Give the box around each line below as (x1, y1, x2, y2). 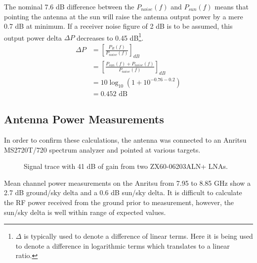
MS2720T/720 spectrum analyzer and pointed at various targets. (4, 144, 201, 155)
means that (214, 1, 249, 11)
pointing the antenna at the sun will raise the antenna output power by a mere (4, 11, 243, 21)
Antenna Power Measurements (4, 111, 164, 127)
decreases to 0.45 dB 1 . (77, 31, 144, 43)
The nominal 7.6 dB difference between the (4, 1, 134, 11)
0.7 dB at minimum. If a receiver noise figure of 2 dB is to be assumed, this (4, 21, 233, 31)
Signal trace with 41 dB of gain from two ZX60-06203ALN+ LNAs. (24, 161, 228, 171)
